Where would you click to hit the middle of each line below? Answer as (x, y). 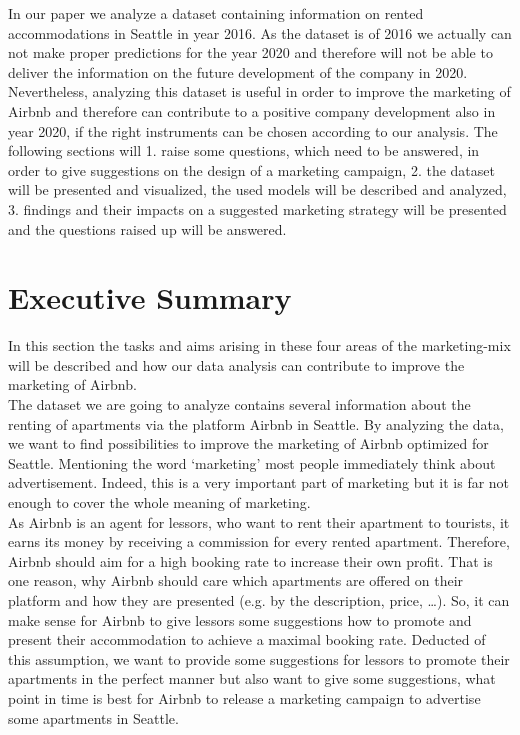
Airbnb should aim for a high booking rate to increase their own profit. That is (250, 560)
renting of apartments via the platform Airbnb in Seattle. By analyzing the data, (256, 423)
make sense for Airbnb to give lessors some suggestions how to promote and (240, 619)
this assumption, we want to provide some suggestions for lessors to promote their (259, 658)
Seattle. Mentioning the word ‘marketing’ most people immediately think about (252, 462)
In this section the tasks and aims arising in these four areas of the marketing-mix (259, 345)
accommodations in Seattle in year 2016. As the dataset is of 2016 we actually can (260, 32)
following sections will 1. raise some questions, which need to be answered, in (244, 150)
